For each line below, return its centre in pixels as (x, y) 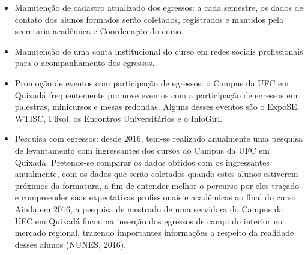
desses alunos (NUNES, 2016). (71, 244)
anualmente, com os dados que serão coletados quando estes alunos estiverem (156, 174)
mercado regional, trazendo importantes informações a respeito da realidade (154, 232)
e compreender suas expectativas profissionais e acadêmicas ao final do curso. (156, 197)
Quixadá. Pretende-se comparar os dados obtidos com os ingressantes (142, 162)
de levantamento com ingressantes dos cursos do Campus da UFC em (142, 150)
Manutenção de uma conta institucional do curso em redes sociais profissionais (159, 51)
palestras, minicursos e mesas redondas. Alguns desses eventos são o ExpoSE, (157, 106)
